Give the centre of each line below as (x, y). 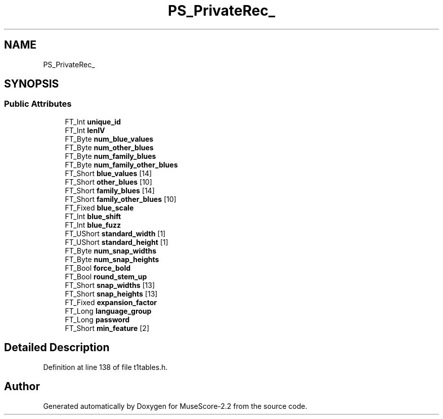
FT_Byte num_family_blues (110, 156)
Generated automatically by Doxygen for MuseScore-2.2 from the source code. (175, 406)
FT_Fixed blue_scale (99, 207)
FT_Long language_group (108, 311)
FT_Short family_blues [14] (110, 190)
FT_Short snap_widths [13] (110, 285)
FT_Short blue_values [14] (108, 173)
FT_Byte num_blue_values (109, 139)
